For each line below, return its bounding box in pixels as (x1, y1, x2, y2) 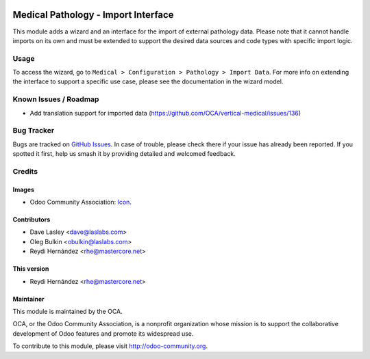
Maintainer (12, 295, 45, 303)
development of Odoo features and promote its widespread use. (12, 329, 194, 338)
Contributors (12, 215, 51, 224)
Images (12, 185, 34, 194)
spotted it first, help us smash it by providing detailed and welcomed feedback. (12, 150, 236, 158)
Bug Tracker (12, 126, 55, 135)
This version (12, 265, 49, 273)
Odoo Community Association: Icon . (29, 198, 132, 207)
